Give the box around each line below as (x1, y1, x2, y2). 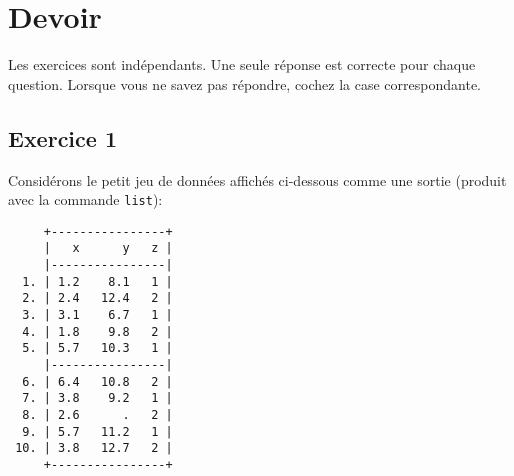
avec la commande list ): (8, 189, 163, 210)
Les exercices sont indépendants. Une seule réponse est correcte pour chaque (8, 54, 476, 75)
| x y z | (43, 241, 173, 256)
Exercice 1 (8, 122, 117, 153)
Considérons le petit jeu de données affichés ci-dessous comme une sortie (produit (8, 169, 507, 190)
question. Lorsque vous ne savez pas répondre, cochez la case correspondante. (8, 73, 481, 94)
